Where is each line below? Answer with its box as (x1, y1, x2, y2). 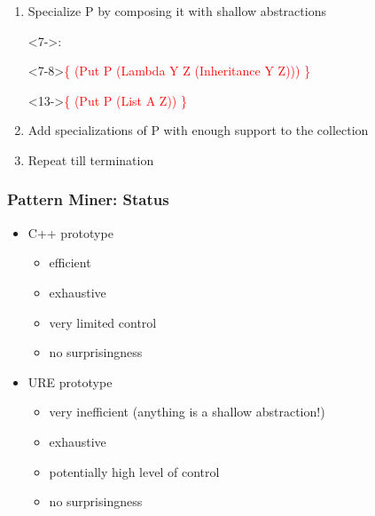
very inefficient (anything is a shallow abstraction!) (49, 402, 325, 421)
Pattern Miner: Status (7, 188, 169, 210)
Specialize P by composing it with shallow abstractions (27, 2, 326, 20)
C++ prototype (27, 223, 113, 242)
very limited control (49, 313, 157, 331)
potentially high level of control (49, 462, 220, 480)
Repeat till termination (27, 150, 154, 169)
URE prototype (27, 372, 113, 391)
